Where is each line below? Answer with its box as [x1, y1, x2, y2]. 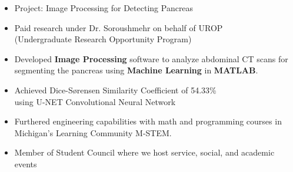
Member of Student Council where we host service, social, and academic [14, 146, 275, 158]
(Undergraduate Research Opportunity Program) [14, 33, 192, 45]
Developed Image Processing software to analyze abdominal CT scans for [14, 52, 288, 65]
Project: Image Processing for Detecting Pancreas [14, 2, 194, 14]
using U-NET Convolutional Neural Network [14, 95, 176, 107]
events [14, 157, 37, 170]
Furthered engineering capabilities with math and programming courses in [14, 115, 282, 127]
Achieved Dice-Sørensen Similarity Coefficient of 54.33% [14, 83, 217, 96]
